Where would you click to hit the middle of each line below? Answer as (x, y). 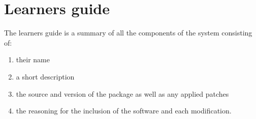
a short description (45, 76)
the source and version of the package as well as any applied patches (122, 93)
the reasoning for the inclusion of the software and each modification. (124, 111)
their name (33, 59)
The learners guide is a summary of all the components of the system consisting (128, 33)
